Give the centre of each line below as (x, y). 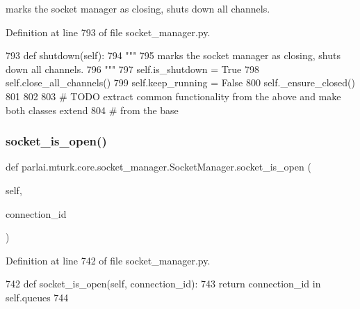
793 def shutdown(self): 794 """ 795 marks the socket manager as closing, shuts (173, 55)
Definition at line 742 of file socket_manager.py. (108, 260)
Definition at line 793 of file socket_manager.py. (108, 32)
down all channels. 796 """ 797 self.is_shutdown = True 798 (132, 69)
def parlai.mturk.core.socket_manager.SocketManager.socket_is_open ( (158, 167)
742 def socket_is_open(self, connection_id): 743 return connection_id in (163, 284)
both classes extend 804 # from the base (92, 110)
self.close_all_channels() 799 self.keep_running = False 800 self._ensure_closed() (180, 82)
